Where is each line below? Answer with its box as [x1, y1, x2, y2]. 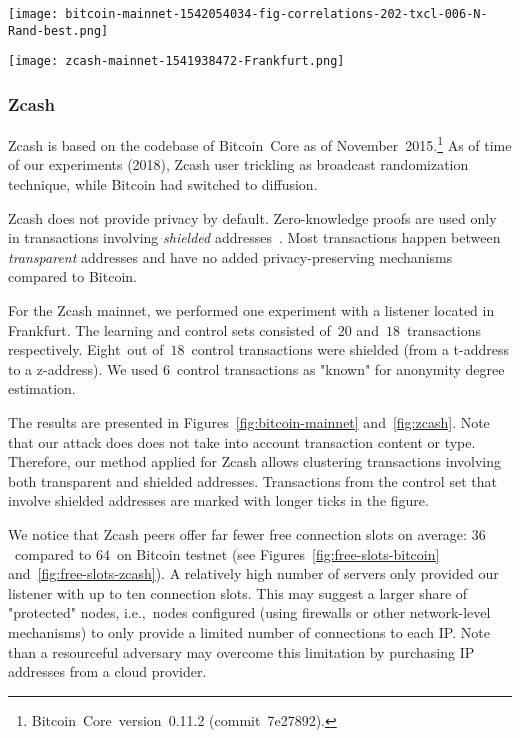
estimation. [8, 378, 76, 399]
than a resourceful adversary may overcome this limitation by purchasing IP [8, 641, 475, 662]
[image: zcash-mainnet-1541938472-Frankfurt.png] [8, 54, 345, 69]
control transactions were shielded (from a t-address [191, 339, 510, 360]
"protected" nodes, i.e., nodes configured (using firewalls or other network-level [8, 602, 491, 623]
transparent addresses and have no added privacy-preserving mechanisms [8, 246, 453, 267]
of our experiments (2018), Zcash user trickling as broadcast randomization [8, 154, 469, 175]
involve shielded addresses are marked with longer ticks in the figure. [8, 490, 429, 511]
